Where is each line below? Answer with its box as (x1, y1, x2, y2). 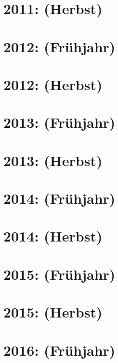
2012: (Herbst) (3, 74, 103, 94)
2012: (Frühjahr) (3, 36, 116, 56)
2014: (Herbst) (3, 226, 103, 246)
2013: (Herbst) (3, 150, 103, 170)
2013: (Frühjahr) (3, 112, 116, 132)
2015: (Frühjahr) (3, 264, 116, 284)
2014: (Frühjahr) (3, 188, 116, 208)
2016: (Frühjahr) (3, 340, 116, 360)
